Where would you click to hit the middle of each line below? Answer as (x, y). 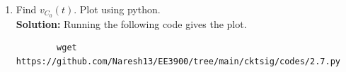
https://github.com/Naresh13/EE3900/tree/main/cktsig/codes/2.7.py (178, 62)
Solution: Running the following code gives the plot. (131, 23)
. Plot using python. (117, 9)
